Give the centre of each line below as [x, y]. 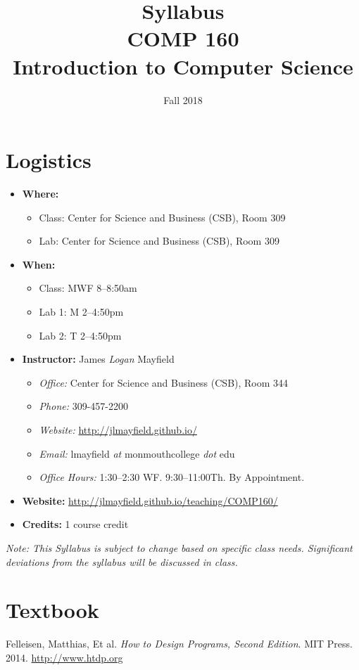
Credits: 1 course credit [75, 524]
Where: [40, 194]
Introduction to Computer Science [183, 66]
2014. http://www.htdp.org [64, 657]
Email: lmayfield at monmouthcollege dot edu [137, 453]
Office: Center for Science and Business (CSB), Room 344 [164, 382]
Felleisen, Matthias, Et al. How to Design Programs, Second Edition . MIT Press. [179, 644]
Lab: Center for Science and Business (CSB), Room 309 [159, 241]
